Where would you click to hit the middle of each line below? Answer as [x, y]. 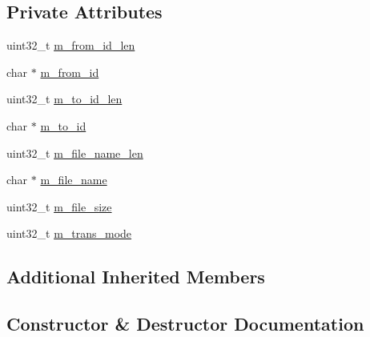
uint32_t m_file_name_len [75, 152]
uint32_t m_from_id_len [71, 45]
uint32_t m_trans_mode [69, 233]
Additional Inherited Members [136, 277]
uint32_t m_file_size [59, 206]
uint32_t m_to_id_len [64, 99]
